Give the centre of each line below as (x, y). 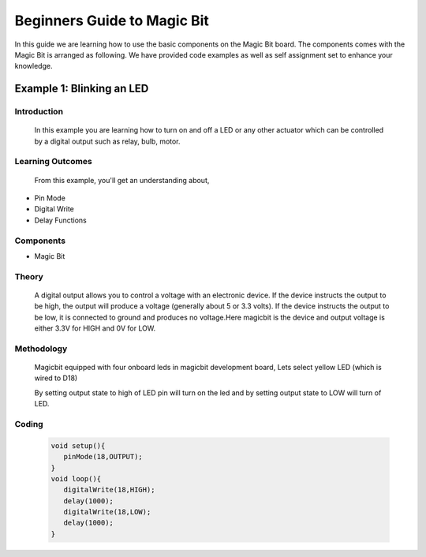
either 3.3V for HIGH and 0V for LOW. (95, 328)
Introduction (39, 112)
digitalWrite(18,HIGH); (109, 490)
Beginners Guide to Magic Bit (112, 21)
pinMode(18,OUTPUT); (103, 457)
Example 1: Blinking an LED (82, 89)
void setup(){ (78, 445)
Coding (29, 424)
